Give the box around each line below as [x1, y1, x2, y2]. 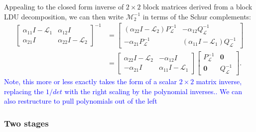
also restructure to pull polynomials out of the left [4, 96, 157, 106]
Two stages [4, 117, 49, 129]
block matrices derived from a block [143, 1, 253, 11]
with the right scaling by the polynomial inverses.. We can [64, 86, 243, 96]
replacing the [4, 86, 44, 96]
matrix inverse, [196, 76, 242, 87]
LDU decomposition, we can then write [4, 11, 124, 21]
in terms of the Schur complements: [142, 11, 251, 21]
